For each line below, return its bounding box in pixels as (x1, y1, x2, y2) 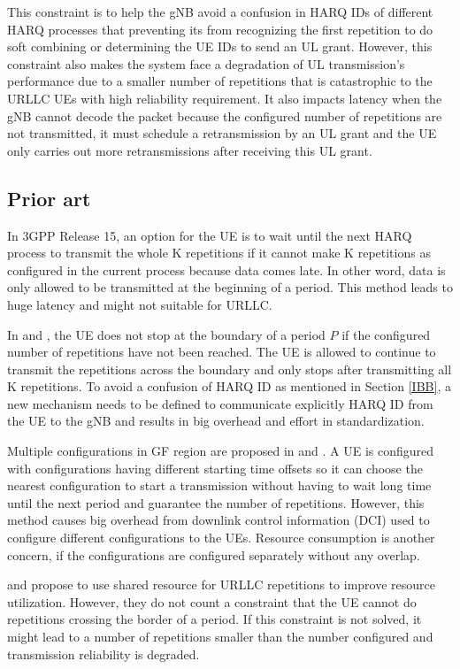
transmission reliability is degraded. (7, 644, 200, 663)
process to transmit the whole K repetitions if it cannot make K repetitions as (7, 243, 431, 262)
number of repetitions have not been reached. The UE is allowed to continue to (7, 342, 436, 361)
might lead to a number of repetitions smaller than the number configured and (7, 627, 433, 646)
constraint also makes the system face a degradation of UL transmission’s (7, 54, 405, 73)
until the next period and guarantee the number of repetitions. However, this (7, 493, 425, 511)
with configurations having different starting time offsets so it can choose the (7, 458, 423, 477)
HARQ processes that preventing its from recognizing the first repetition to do (7, 19, 433, 38)
